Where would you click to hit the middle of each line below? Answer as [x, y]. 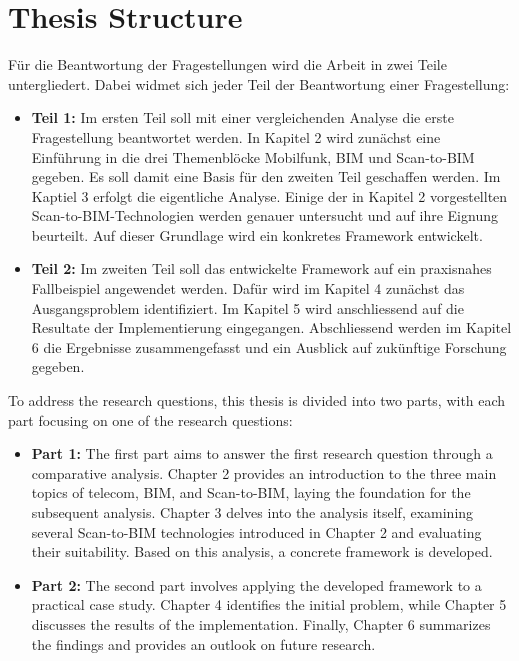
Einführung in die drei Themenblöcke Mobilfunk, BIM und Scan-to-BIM [253, 156]
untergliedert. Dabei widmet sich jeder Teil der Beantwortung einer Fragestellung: [259, 83]
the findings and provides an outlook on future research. [203, 643]
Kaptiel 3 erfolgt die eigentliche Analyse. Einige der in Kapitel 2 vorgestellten [269, 195]
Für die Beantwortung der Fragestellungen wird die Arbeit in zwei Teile [227, 64]
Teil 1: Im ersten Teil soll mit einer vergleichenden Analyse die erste [242, 117]
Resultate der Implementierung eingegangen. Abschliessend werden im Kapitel [271, 327]
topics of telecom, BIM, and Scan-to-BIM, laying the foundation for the [251, 492]
